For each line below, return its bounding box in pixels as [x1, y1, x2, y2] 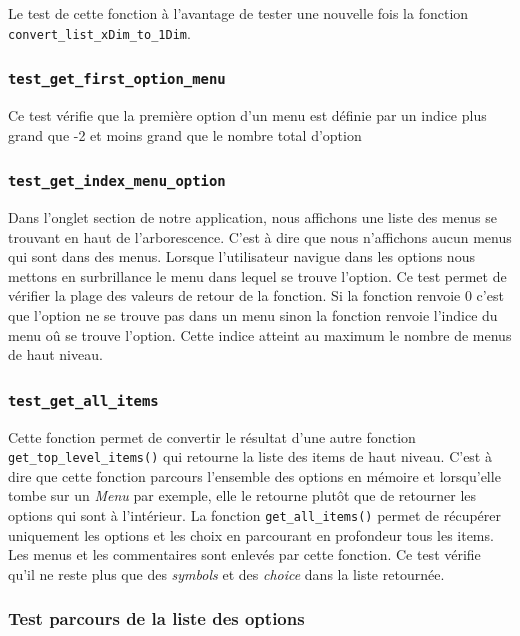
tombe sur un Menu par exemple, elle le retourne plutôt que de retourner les [8, 485, 477, 506]
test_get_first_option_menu [8, 71, 226, 88]
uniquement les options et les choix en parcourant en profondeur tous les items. [8, 524, 494, 545]
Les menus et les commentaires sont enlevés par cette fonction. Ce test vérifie [8, 544, 481, 565]
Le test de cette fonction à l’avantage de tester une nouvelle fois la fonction [8, 3, 469, 23]
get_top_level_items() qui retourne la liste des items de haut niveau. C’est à [8, 446, 492, 467]
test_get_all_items [8, 392, 159, 409]
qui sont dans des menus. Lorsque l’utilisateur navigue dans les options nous [8, 246, 475, 267]
